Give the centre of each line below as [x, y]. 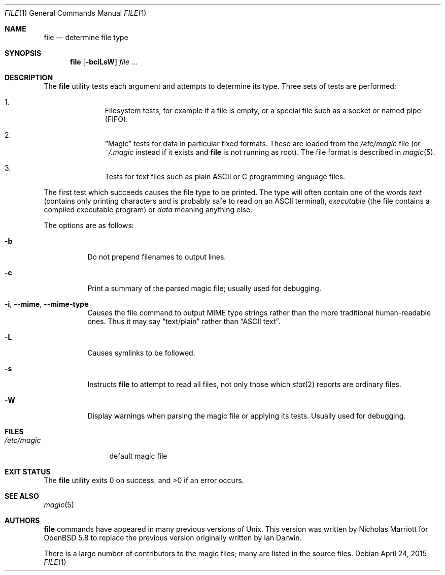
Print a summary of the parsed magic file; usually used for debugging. [204, 288]
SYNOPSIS [23, 53]
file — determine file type [86, 37]
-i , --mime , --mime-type [47, 304]
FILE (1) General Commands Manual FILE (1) [76, 13]
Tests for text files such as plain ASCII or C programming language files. [225, 177]
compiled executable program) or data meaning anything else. [148, 210]
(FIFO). [116, 119]
